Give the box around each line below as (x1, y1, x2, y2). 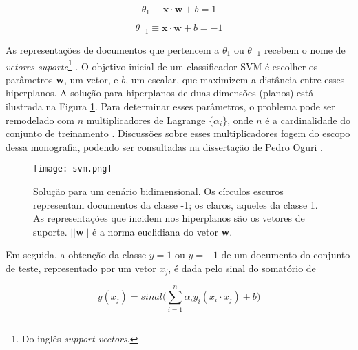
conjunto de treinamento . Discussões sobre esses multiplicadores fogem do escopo (6, 126, 350, 141)
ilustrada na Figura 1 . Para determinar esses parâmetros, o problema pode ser (6, 99, 335, 113)
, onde (227, 112, 253, 127)
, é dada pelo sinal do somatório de (168, 260, 316, 275)
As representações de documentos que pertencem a (6, 42, 220, 56)
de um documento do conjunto (221, 247, 350, 262)
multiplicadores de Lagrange (86, 112, 206, 127)
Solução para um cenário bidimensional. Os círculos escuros (33, 183, 284, 198)
